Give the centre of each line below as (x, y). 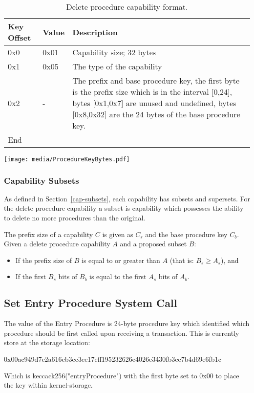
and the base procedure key (186, 234)
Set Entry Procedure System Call (91, 303)
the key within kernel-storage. (48, 385)
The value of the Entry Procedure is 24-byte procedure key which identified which (127, 323)
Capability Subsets (42, 180)
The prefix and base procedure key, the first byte (156, 80)
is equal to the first (118, 276)
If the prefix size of (44, 260)
